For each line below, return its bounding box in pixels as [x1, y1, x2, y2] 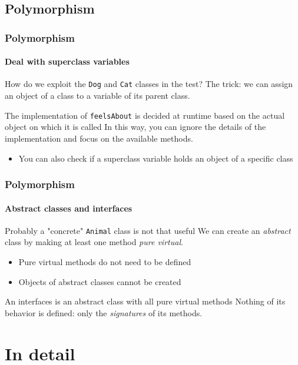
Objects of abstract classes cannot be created [18, 275, 181, 287]
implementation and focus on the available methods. [5, 132, 193, 144]
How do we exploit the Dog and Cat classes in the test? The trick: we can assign [5, 78, 293, 90]
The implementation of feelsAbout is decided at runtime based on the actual [5, 109, 285, 121]
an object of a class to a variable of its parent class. [5, 89, 190, 102]
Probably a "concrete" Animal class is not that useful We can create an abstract [5, 224, 291, 236]
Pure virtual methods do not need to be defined [18, 256, 191, 267]
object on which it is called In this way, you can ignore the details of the [5, 120, 266, 133]
